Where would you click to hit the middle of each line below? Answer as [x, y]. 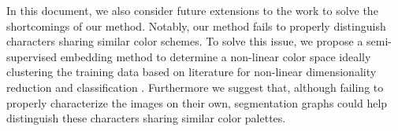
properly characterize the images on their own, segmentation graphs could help [197, 102]
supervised [32, 56]
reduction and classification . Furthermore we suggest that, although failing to [195, 87]
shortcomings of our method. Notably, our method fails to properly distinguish [196, 25]
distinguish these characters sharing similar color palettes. [146, 118]
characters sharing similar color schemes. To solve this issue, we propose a [185, 41]
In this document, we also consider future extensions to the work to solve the [192, 10]
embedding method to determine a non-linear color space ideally [216, 56]
